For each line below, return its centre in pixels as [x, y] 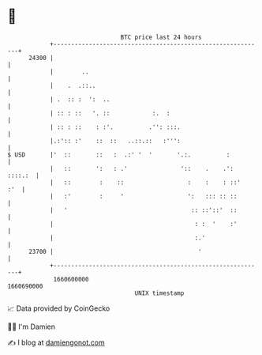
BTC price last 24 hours [161, 37]
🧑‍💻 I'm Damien [32, 327]
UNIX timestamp [159, 293]
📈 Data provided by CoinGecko [59, 308]
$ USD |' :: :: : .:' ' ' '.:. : [119, 155]
